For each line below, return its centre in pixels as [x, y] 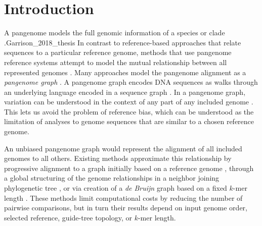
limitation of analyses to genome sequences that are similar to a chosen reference [129, 121]
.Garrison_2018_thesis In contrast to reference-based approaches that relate [123, 42]
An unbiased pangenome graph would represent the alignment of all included [123, 148]
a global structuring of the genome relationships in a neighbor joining [112, 178]
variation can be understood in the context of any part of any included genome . [129, 102]
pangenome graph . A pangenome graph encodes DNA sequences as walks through [131, 82]
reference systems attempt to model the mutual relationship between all [116, 62]
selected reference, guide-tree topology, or [68, 217]
